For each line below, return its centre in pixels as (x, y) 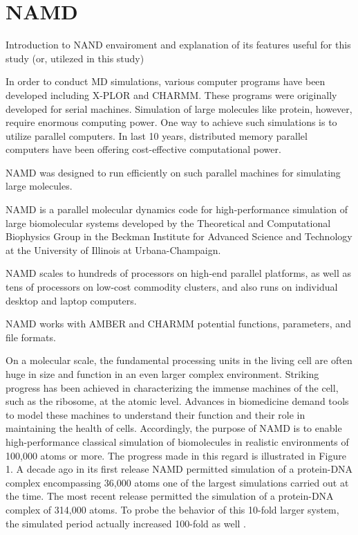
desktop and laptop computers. (71, 300)
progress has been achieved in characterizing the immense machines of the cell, (172, 387)
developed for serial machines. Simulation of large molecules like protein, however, (179, 108)
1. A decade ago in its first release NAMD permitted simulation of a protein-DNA (179, 469)
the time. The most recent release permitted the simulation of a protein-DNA (170, 496)
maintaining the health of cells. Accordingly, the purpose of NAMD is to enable (174, 428)
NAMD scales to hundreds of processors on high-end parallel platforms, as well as (179, 273)
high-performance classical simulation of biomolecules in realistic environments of (177, 441)
